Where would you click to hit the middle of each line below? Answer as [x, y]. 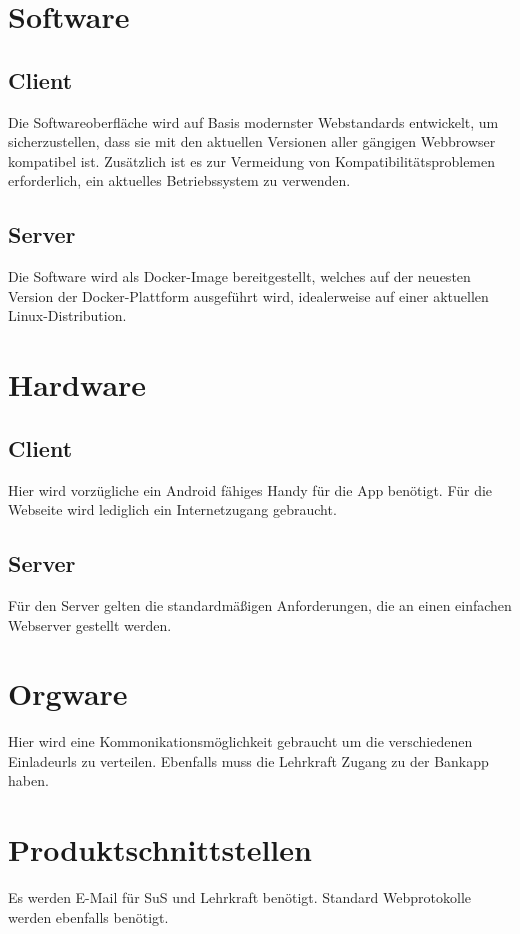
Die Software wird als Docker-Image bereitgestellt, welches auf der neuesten [239, 276]
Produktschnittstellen [160, 849]
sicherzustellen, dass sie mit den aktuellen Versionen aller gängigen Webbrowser [252, 141]
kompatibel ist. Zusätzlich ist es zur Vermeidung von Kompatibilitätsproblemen [252, 160]
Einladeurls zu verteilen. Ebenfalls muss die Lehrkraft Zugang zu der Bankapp [248, 760]
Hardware [77, 384]
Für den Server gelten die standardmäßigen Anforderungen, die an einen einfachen [260, 604]
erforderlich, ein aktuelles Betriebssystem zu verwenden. [179, 180]
